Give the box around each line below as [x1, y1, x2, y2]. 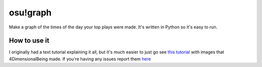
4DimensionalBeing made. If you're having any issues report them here [9, 56, 151, 62]
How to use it [9, 37, 49, 45]
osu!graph [9, 7, 52, 18]
